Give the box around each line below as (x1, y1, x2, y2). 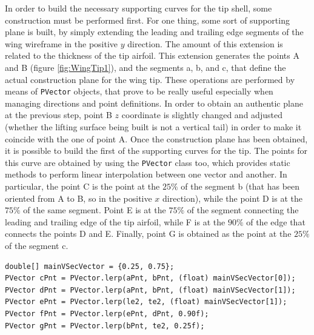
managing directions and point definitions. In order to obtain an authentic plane (5, 96, 303, 109)
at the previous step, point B (5, 108, 112, 121)
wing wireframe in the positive (5, 37, 118, 50)
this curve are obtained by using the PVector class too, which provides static (5, 156, 290, 168)
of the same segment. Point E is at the (23, 204, 166, 216)
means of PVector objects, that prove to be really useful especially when (5, 85, 273, 98)
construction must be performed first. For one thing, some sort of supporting (5, 13, 290, 26)
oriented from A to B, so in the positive (5, 191, 152, 204)
